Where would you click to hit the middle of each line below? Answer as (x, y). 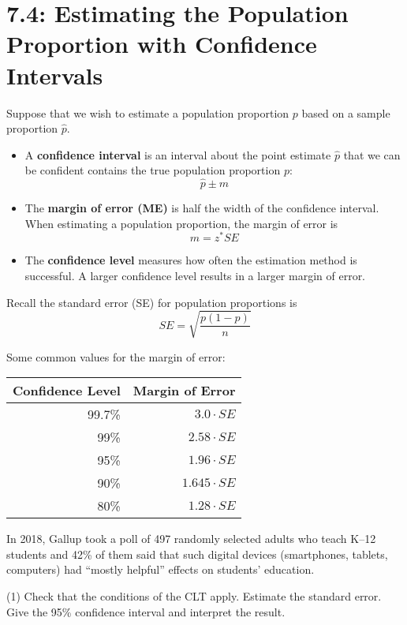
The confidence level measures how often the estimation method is (191, 260)
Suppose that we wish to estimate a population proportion (148, 112)
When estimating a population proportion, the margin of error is (181, 223)
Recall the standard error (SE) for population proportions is (152, 302)
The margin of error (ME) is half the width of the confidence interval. (202, 208)
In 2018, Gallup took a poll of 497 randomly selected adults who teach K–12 (191, 539)
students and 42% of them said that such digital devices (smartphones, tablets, (197, 554)
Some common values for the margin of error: (116, 356)
